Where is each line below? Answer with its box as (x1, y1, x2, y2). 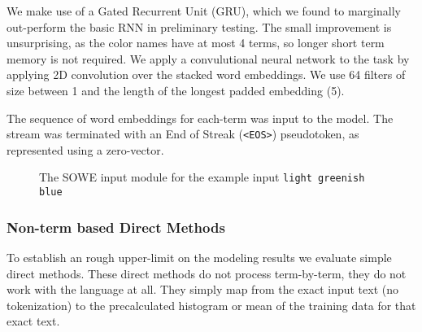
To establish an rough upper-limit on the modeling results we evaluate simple (7, 248, 392, 265)
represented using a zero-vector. (7, 141, 164, 158)
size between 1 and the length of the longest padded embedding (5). (7, 81, 345, 98)
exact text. (7, 312, 60, 330)
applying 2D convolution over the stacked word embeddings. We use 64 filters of (7, 66, 406, 83)
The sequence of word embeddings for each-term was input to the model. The (7, 109, 394, 126)
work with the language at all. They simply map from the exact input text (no (7, 281, 398, 298)
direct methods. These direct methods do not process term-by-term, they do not (7, 264, 407, 282)
